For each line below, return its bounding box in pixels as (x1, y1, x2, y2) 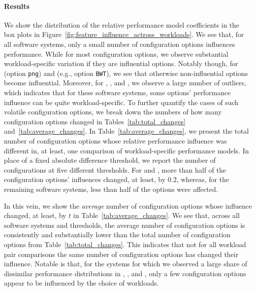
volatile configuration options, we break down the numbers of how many (4, 107, 222, 117)
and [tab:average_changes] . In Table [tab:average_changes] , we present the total (4, 126, 249, 136)
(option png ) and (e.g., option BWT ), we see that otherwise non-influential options (4, 68, 248, 78)
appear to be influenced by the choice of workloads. (4, 278, 159, 288)
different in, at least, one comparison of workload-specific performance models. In (4, 145, 249, 155)
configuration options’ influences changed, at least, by (4, 174, 166, 184)
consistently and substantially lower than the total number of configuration (4, 229, 231, 240)
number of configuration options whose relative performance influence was (4, 135, 227, 145)
